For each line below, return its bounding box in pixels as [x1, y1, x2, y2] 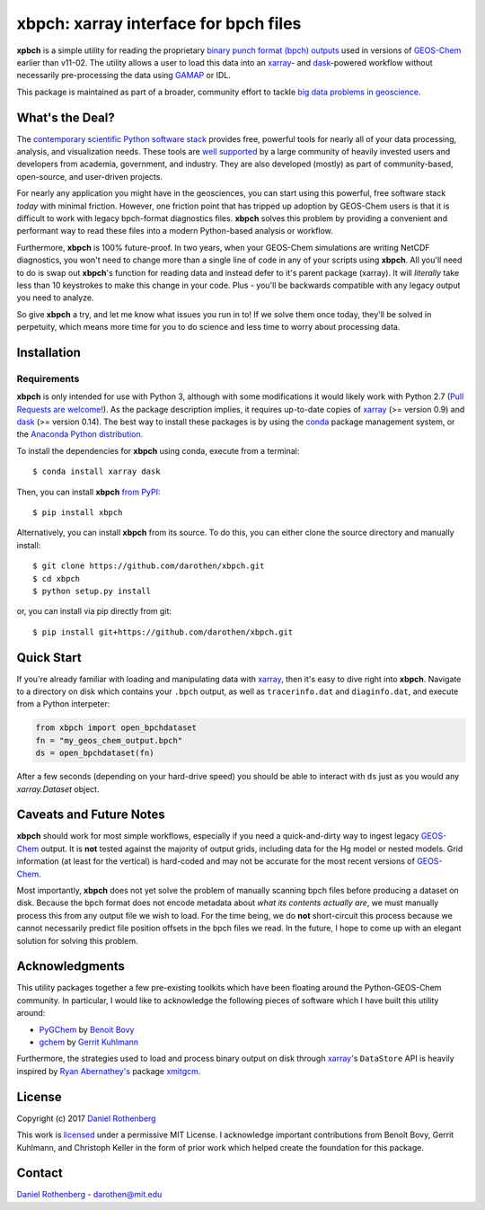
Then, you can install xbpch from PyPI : [16, 486, 161, 497]
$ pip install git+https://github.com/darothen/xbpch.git [32, 627, 294, 637]
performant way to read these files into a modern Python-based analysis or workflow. [16, 226, 334, 236]
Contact [16, 1165, 63, 1181]
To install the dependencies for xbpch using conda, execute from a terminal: [16, 445, 300, 456]
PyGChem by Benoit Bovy [39, 1024, 135, 1035]
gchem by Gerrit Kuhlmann [39, 1037, 139, 1047]
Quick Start [16, 650, 82, 665]
